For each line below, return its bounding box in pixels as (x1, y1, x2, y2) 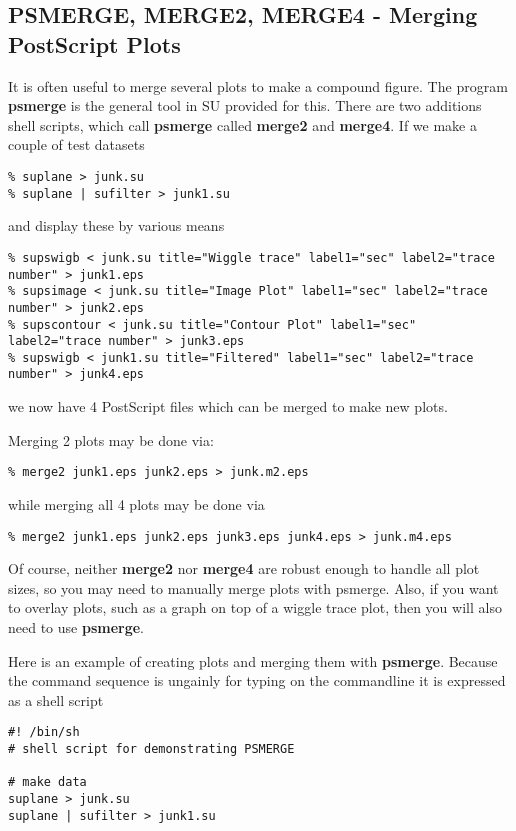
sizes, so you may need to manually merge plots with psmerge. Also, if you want (8, 577, 499, 598)
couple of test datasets (8, 134, 145, 155)
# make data (8, 775, 87, 790)
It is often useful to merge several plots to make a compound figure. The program (8, 75, 508, 96)
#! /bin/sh (8, 725, 80, 740)
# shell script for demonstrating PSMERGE (8, 742, 295, 757)
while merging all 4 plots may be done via (8, 493, 265, 514)
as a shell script (8, 689, 104, 710)
